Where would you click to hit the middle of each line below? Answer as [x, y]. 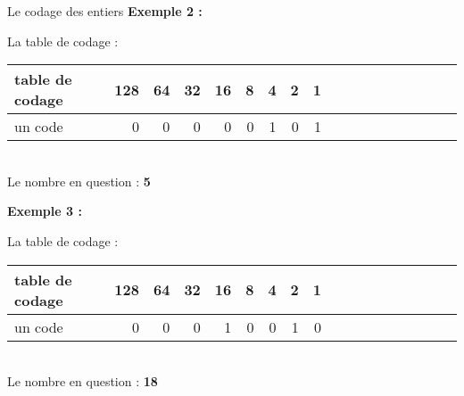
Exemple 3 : [45, 211]
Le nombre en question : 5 [79, 181]
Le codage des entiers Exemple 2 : [105, 11]
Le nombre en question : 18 [83, 381]
